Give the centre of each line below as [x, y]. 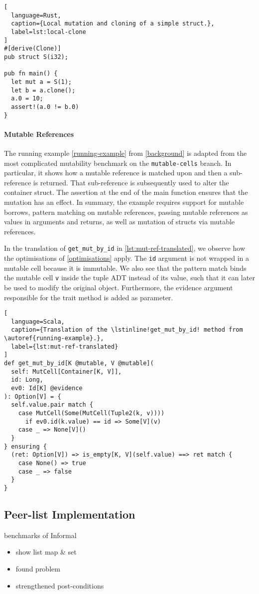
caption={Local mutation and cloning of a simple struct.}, [113, 24]
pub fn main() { [31, 74]
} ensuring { [25, 446]
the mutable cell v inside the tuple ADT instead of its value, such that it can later [129, 278]
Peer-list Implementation [70, 514]
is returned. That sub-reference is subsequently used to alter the [131, 182]
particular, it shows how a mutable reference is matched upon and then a [116, 173]
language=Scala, [38, 321]
